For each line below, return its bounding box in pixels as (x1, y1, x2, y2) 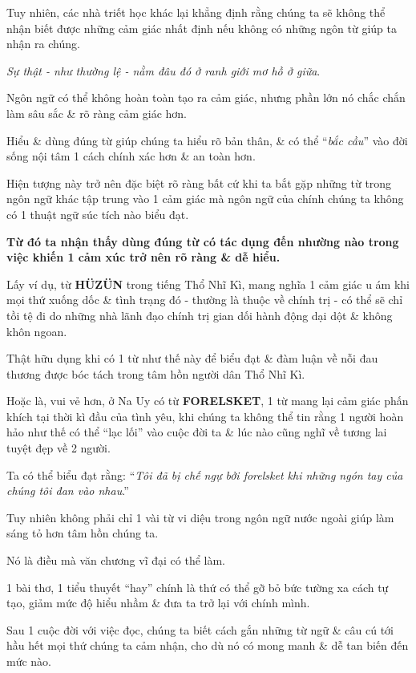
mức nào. (6, 653, 51, 669)
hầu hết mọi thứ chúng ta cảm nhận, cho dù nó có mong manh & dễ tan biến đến (6, 637, 409, 654)
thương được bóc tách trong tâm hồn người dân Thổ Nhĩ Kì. (6, 365, 305, 382)
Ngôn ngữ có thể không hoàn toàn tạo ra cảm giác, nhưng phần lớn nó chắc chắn (6, 89, 406, 106)
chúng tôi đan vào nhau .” (6, 482, 129, 499)
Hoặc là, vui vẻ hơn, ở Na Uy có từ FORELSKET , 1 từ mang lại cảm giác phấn (6, 392, 409, 409)
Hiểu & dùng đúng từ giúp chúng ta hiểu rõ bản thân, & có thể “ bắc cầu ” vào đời (6, 132, 408, 148)
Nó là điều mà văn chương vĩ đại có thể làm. (6, 552, 225, 569)
